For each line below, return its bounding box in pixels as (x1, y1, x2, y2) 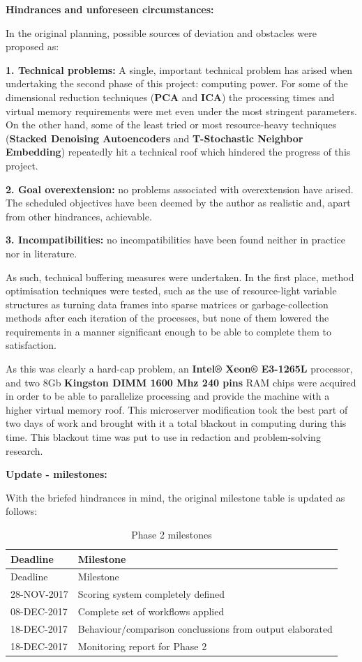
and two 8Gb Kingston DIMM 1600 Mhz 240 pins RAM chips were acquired (6, 375, 356, 389)
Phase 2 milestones (131, 527, 212, 541)
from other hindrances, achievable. (6, 209, 152, 223)
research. (6, 443, 43, 458)
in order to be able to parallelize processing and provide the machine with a (6, 389, 330, 403)
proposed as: (6, 39, 59, 54)
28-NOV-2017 (10, 587, 68, 601)
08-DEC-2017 (10, 604, 68, 619)
